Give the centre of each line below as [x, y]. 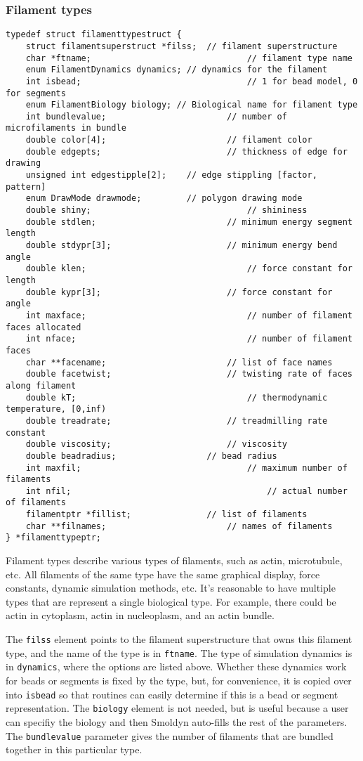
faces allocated [44, 327]
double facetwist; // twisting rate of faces [189, 374]
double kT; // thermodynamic [177, 397]
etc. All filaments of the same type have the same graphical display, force [163, 574]
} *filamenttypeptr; [54, 538]
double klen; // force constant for [189, 269]
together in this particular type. [74, 749]
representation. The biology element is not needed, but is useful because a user [177, 708]
